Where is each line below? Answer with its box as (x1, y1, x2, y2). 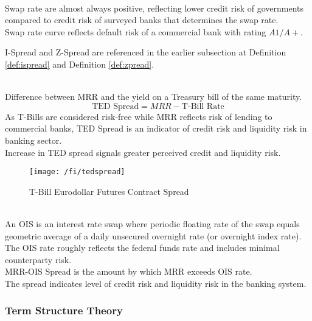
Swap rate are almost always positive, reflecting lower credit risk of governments (5, 1, 303, 14)
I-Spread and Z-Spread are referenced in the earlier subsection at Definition (5, 46, 286, 58)
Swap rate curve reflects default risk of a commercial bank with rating (5, 25, 266, 38)
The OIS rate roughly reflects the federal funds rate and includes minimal (5, 241, 280, 254)
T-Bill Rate (181, 102, 224, 111)
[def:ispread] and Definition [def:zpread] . (5, 57, 154, 70)
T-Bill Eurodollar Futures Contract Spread (29, 185, 189, 197)
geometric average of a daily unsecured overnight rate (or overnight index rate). (5, 229, 302, 242)
